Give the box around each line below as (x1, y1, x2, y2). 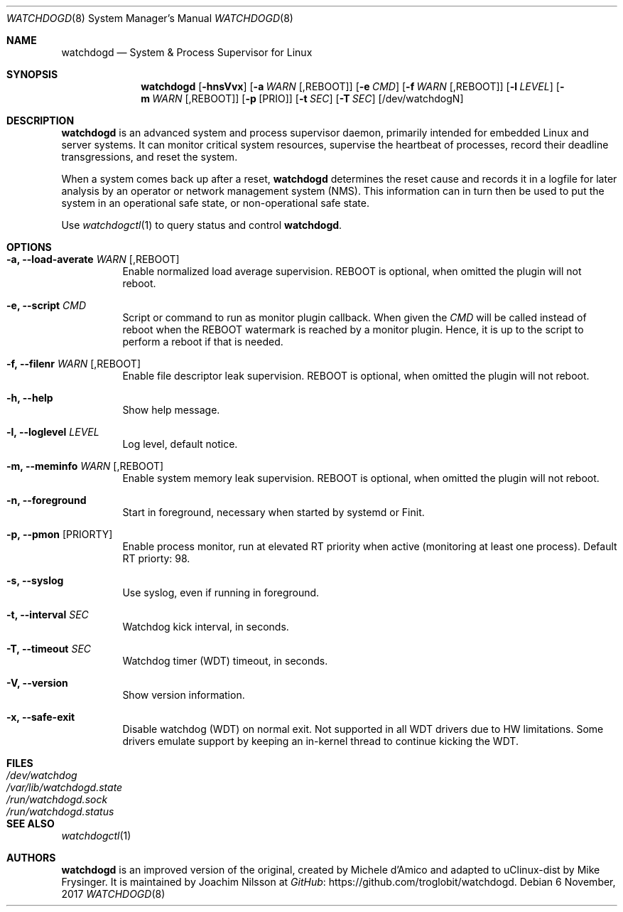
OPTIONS (6, 241, 52, 253)
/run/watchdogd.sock (6, 793, 108, 805)
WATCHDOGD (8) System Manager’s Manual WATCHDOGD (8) (6, 12, 293, 24)
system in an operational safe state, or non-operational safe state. (61, 197, 369, 209)
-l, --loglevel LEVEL (6, 426, 99, 438)
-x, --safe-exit (6, 711, 75, 723)
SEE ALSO (6, 817, 55, 830)
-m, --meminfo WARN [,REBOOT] (6, 460, 164, 472)
